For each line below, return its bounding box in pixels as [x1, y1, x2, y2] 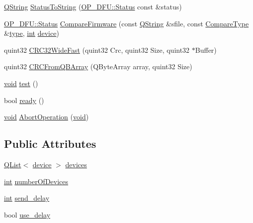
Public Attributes [4, 136, 96, 151]
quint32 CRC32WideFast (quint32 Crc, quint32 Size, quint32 [4, 44, 190, 55]
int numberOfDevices [4, 176, 69, 186]
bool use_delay [4, 209, 51, 220]
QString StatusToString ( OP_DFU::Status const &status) [4, 1, 182, 11]
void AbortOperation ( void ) [4, 111, 89, 122]
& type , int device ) [4, 28, 59, 38]
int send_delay [4, 193, 50, 203]
